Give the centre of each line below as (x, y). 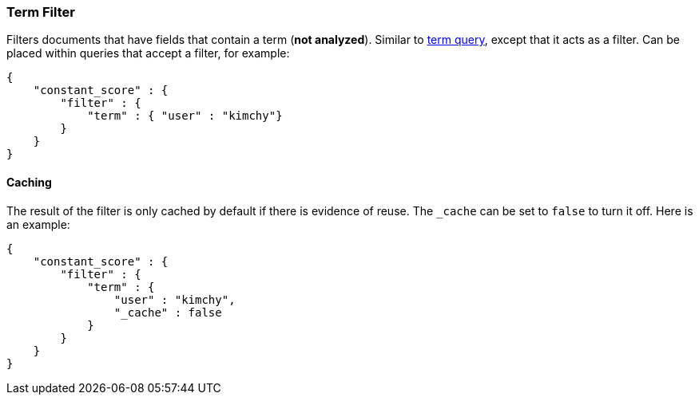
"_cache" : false (168, 312)
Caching (29, 182)
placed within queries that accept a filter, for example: (148, 53)
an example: (38, 224)
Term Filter (41, 12)
